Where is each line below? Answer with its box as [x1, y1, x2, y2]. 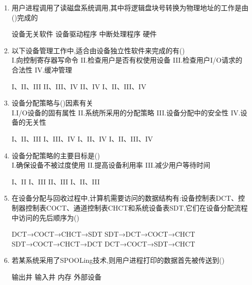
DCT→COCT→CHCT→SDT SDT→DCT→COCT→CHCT [11, 229, 195, 239]
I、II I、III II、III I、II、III [11, 176, 100, 186]
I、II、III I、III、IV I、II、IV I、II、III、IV [11, 133, 153, 143]
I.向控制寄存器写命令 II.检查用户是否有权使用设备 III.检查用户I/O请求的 [11, 55, 243, 65]
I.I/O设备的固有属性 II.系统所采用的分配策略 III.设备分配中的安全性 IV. [11, 107, 241, 117]
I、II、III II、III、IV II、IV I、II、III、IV [11, 81, 146, 91]
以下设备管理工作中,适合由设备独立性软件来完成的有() [11, 45, 185, 55]
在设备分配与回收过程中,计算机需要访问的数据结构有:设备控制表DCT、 [11, 193, 238, 203]
